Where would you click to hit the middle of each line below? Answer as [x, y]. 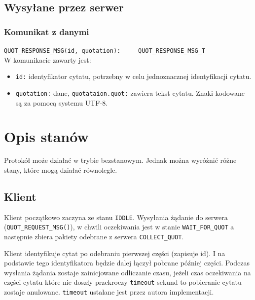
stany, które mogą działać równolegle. [61, 169]
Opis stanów [46, 136]
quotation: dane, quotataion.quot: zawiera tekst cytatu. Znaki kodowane [130, 93]
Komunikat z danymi [47, 31]
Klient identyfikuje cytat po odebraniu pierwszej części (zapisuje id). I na [115, 253]
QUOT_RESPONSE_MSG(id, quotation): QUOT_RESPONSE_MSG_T [105, 51]
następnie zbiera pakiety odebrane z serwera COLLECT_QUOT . [94, 236]
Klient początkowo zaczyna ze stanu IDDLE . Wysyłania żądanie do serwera [116, 217]
